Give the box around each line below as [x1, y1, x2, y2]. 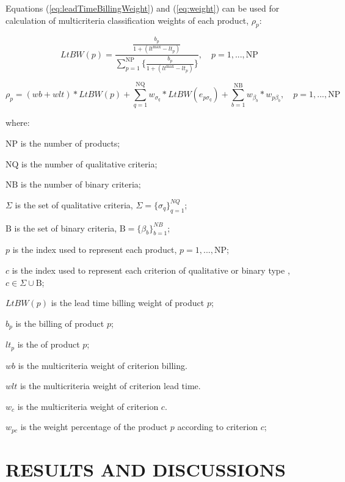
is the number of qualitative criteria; [21, 157, 158, 170]
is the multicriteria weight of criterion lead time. [20, 379, 201, 392]
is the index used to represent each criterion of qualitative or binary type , [12, 264, 290, 277]
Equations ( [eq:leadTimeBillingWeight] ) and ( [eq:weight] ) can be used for [5, 2, 280, 14]
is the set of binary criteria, [14, 221, 117, 234]
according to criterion [177, 420, 258, 433]
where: [5, 116, 30, 129]
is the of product [17, 338, 80, 351]
